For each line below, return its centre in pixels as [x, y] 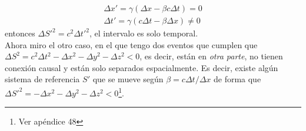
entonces [20, 33]
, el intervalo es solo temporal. [144, 33]
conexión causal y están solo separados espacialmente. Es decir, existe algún [142, 67]
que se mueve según [128, 79]
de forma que [237, 79]
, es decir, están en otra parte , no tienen [211, 56]
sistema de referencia [42, 79]
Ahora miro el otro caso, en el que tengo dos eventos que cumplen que [131, 44]
